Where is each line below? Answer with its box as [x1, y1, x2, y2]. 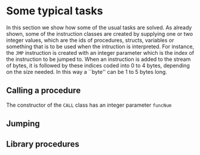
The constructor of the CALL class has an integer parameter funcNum [6, 101, 172, 108]
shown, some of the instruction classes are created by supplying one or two [6, 30, 193, 37]
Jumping [6, 119, 40, 129]
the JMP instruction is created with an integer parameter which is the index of [6, 49, 195, 56]
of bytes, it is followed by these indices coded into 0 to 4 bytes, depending [6, 61, 190, 69]
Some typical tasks [6, 4, 103, 18]
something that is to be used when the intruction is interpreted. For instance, [6, 43, 195, 50]
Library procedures [6, 139, 79, 149]
